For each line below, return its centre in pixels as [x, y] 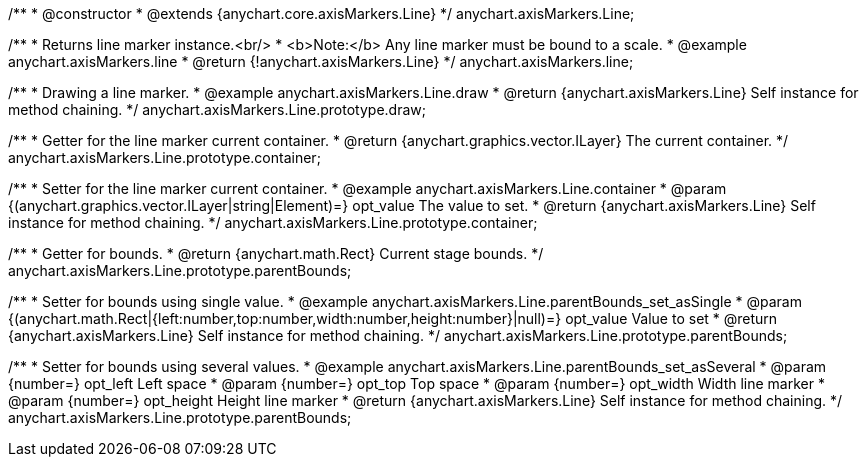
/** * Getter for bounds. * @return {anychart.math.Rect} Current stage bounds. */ [276, 253]
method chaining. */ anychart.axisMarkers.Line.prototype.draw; [217, 109]
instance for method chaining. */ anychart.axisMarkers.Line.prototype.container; [273, 222]
